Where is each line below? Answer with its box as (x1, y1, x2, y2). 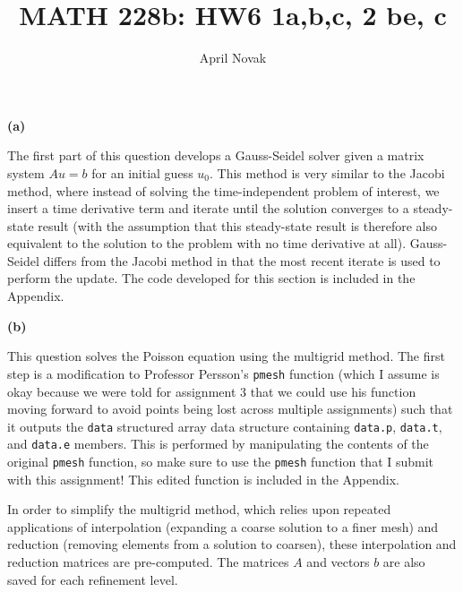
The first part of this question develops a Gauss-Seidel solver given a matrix (7, 146, 424, 165)
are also (382, 553, 425, 571)
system (7, 163, 45, 182)
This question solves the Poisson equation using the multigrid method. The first (7, 347, 445, 365)
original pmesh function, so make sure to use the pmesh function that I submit (7, 452, 434, 470)
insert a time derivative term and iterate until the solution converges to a (7, 199, 409, 218)
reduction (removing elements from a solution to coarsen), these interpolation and (7, 535, 457, 553)
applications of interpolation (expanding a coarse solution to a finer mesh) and (7, 517, 439, 536)
